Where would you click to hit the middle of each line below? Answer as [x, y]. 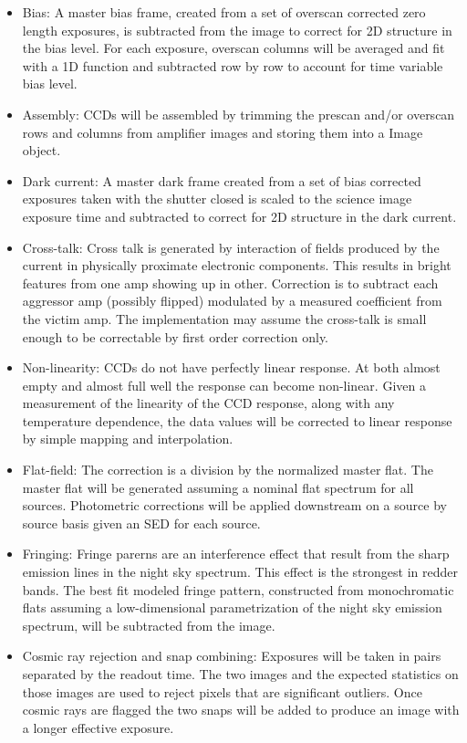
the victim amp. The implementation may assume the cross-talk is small [224, 318]
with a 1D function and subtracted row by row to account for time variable [233, 65]
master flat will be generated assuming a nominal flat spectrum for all [218, 487]
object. [42, 150]
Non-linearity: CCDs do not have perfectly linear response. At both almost [231, 367]
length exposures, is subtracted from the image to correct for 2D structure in [237, 30]
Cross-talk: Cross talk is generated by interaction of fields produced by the [231, 247]
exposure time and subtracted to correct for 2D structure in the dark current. [239, 216]
